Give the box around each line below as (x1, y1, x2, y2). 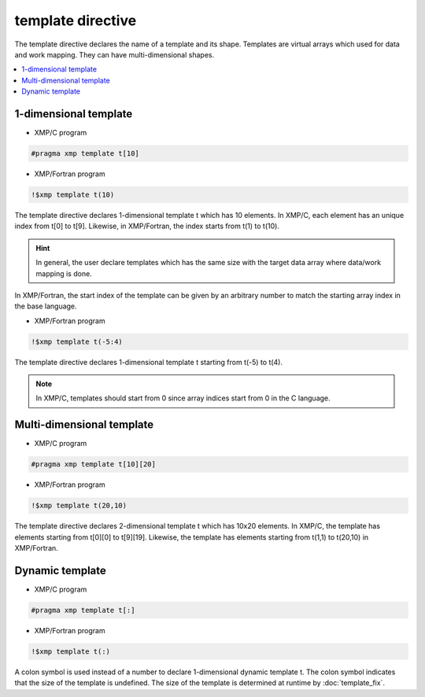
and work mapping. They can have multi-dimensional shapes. (14, 50, 215, 59)
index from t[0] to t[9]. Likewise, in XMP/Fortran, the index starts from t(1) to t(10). (14, 221, 279, 231)
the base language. (14, 301, 78, 311)
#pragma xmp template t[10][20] (31, 460, 157, 469)
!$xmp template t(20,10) (31, 501, 128, 511)
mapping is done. (35, 268, 92, 278)
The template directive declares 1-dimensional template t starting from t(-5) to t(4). (14, 357, 283, 367)
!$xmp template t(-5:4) (31, 337, 124, 346)
